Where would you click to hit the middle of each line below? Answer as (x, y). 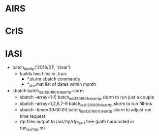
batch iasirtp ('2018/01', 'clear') (41, 68)
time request (32, 116)
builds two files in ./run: (43, 74)
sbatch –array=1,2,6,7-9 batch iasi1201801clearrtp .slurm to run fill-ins (86, 104)
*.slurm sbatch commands (53, 79)
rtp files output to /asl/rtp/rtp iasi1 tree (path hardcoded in (77, 122)
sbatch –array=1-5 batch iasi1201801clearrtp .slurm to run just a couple (87, 98)
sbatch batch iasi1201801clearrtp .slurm (48, 91)
